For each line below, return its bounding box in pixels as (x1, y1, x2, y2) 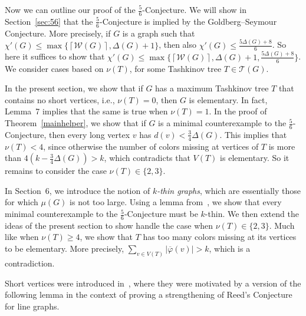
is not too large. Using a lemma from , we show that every (70, 196, 282, 208)
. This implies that (219, 128, 287, 140)
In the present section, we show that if (5, 82, 143, 94)
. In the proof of (209, 105, 267, 117)
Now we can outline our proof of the (5, 4, 136, 15)
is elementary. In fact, (189, 93, 268, 106)
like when (5, 231, 39, 243)
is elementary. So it (220, 152, 289, 164)
